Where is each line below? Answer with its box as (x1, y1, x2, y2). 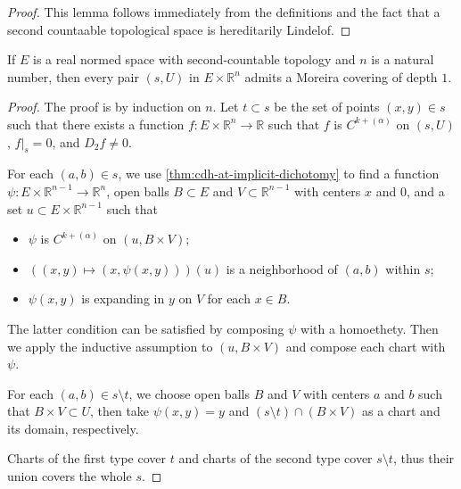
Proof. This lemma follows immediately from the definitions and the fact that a (7, 3, 440, 21)
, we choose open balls (128, 384, 250, 402)
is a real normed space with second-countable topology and (33, 50, 356, 69)
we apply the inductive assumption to (7, 336, 213, 355)
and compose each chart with (285, 336, 446, 355)
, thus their (392, 449, 455, 468)
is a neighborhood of (226, 259, 338, 278)
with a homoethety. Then (300, 319, 439, 337)
